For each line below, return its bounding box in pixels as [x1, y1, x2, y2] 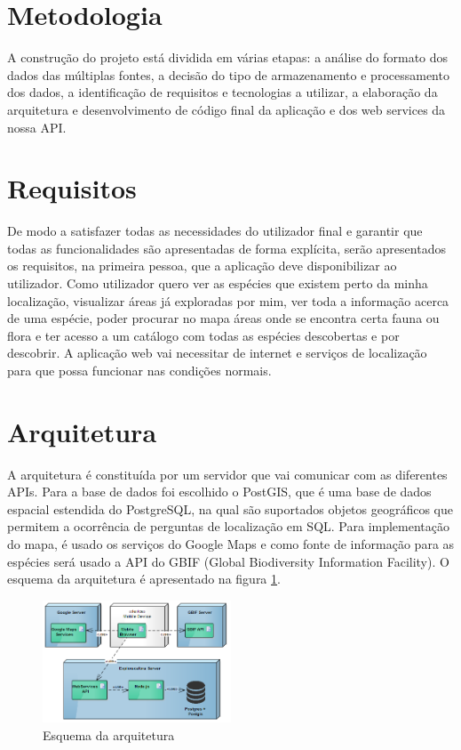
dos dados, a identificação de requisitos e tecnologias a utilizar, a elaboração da [7, 83, 438, 101]
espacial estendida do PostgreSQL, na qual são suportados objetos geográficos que [7, 499, 454, 518]
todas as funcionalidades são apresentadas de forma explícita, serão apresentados [7, 238, 446, 257]
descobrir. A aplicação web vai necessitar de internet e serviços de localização [7, 343, 427, 362]
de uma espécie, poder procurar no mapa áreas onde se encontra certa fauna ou [7, 309, 440, 327]
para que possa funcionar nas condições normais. [7, 360, 272, 379]
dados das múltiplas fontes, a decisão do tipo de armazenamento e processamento [7, 65, 449, 84]
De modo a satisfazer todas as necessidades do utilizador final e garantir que [7, 222, 423, 240]
